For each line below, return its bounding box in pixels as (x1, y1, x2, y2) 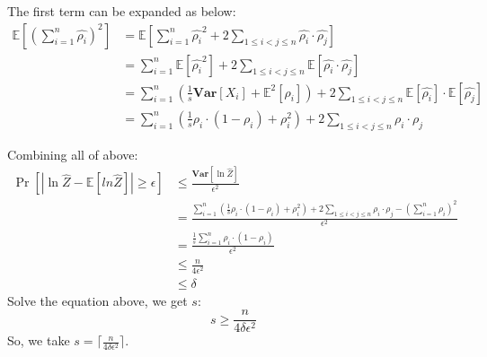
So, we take (7, 331, 70, 350)
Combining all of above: (7, 144, 138, 163)
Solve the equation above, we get (7, 291, 188, 309)
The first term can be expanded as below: (7, 2, 236, 20)
